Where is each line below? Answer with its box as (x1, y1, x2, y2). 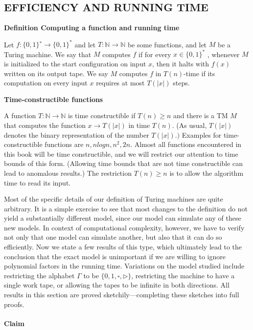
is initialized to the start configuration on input (4, 58, 146, 68)
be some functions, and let (127, 39, 207, 49)
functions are (45, 139, 84, 149)
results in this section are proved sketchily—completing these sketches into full (4, 289, 239, 300)
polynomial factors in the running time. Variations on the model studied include (4, 261, 245, 271)
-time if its (184, 68, 215, 78)
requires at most (96, 78, 145, 88)
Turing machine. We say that (4, 49, 92, 59)
